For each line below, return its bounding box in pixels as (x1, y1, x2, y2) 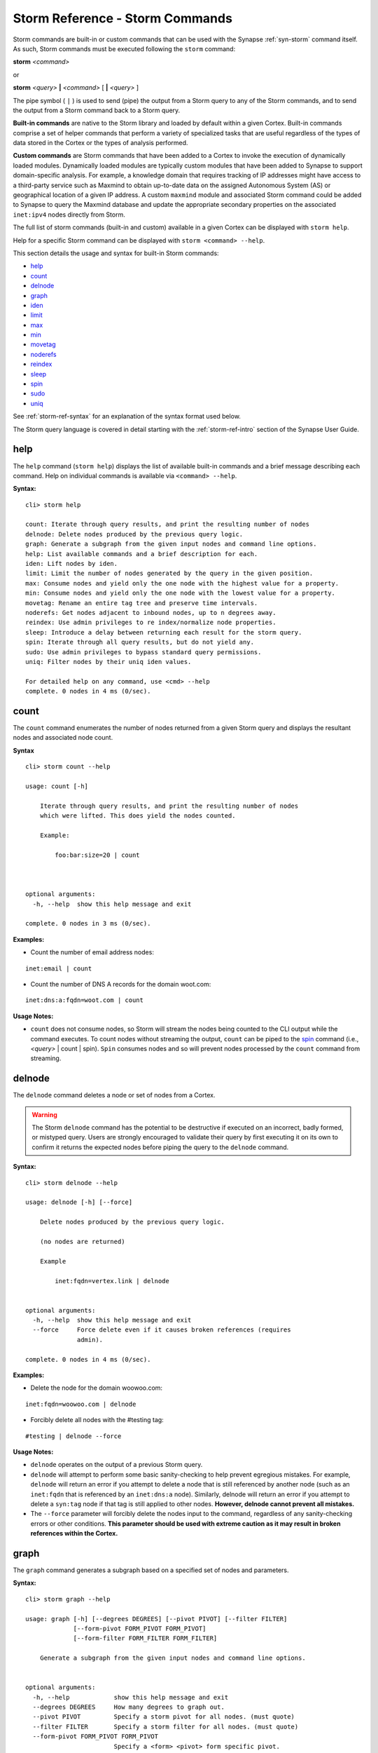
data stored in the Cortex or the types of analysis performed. (13, 139, 188, 147)
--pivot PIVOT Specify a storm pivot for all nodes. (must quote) (32, 1713, 295, 1721)
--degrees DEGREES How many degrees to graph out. (32, 1703, 225, 1711)
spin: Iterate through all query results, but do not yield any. (25, 638, 255, 647)
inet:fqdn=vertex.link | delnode (55, 1277, 169, 1285)
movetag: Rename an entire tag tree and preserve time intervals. (25, 599, 258, 607)
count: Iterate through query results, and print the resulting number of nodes (25, 520, 310, 529)
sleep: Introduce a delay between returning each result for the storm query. (25, 628, 302, 636)
